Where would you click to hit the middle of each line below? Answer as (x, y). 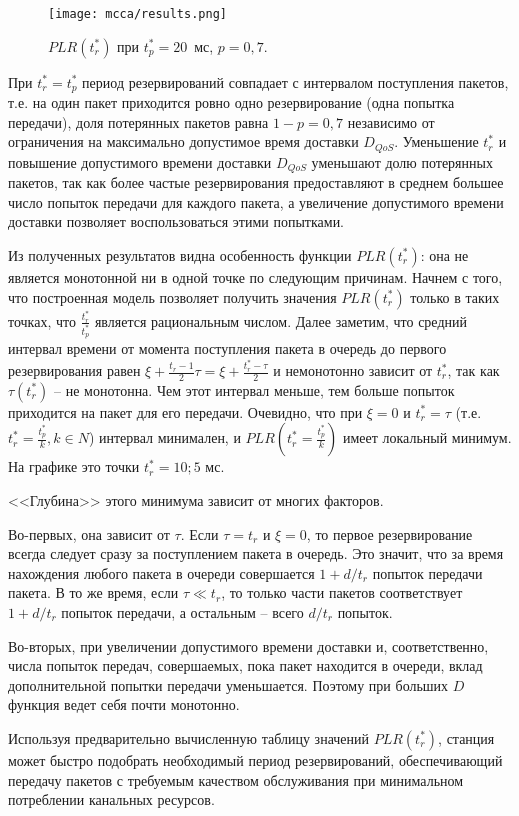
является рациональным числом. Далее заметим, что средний (280, 320)
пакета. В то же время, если (93, 592)
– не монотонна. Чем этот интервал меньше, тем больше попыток (254, 389)
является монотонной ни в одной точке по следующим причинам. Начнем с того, (255, 276)
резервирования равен (74, 370)
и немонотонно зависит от (353, 370)
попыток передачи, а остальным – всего (182, 612)
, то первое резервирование (389, 533)
